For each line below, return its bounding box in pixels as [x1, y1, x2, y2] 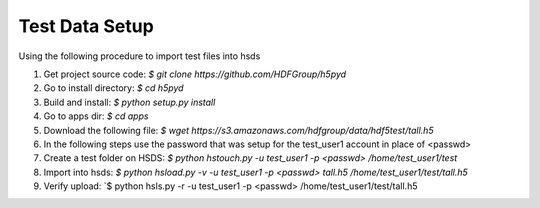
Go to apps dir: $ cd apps [43, 110, 149, 122]
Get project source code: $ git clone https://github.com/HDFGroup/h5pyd [43, 68, 347, 80]
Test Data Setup [18, 15, 154, 37]
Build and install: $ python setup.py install [43, 96, 216, 108]
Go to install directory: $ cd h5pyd [43, 82, 184, 94]
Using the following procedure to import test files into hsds [18, 50, 261, 62]
